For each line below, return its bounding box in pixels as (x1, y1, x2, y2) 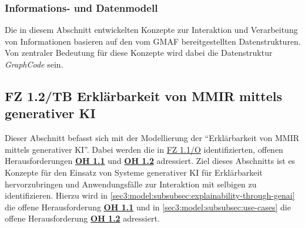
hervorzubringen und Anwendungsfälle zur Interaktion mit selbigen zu (5, 177, 257, 190)
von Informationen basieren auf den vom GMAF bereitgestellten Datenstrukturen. (5, 35, 301, 47)
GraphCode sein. (5, 58, 63, 70)
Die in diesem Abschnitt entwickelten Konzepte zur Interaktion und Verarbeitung (5, 24, 298, 36)
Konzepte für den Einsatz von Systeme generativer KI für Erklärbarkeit (5, 166, 263, 178)
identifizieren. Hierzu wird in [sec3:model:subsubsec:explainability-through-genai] (5, 189, 295, 202)
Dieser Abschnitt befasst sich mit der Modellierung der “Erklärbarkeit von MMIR (5, 132, 299, 144)
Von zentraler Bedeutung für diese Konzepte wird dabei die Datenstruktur (5, 46, 273, 59)
